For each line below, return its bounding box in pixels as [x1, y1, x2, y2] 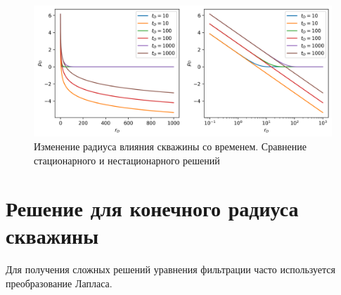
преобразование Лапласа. [6, 276, 112, 291]
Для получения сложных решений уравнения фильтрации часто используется [6, 262, 336, 277]
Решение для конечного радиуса [6, 194, 299, 223]
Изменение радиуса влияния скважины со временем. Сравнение [34, 138, 307, 153]
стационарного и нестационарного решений [34, 152, 220, 167]
